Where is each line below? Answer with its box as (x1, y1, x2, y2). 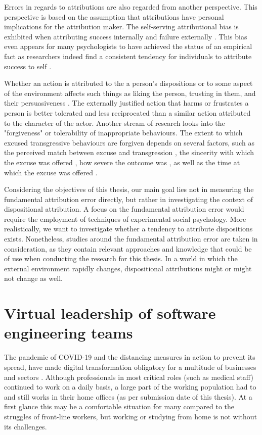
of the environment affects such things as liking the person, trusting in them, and (4, 87, 256, 98)
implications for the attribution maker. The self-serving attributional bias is (4, 21, 239, 32)
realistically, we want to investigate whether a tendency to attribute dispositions (4, 223, 253, 234)
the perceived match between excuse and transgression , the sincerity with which (4, 147, 254, 158)
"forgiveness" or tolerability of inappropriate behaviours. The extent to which (4, 127, 243, 138)
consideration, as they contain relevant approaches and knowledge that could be (4, 243, 252, 254)
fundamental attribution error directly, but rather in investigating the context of (4, 194, 253, 204)
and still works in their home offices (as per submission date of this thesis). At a (4, 391, 252, 402)
